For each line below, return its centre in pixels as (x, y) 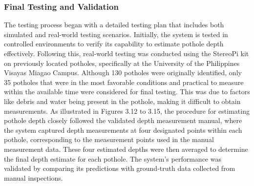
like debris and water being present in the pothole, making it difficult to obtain (122, 101)
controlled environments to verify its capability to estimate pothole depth (114, 44)
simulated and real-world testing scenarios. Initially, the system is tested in (116, 34)
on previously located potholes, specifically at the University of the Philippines (122, 63)
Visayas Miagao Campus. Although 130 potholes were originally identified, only (123, 72)
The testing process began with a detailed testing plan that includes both (114, 25)
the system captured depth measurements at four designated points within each (123, 130)
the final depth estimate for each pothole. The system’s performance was (113, 158)
